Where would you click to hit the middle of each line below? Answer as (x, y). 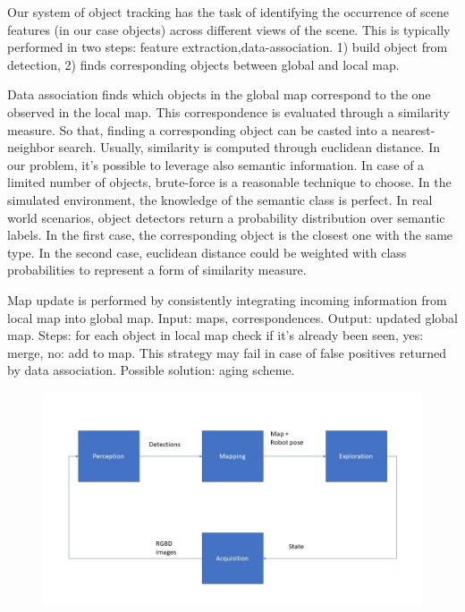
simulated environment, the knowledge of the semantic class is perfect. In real (220, 199)
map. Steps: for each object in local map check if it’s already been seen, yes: (216, 335)
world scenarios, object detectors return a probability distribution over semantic (226, 217)
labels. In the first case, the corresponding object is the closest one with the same (230, 235)
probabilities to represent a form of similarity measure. (157, 270)
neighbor (31, 147)
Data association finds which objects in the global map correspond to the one (219, 94)
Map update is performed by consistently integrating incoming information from (227, 299)
